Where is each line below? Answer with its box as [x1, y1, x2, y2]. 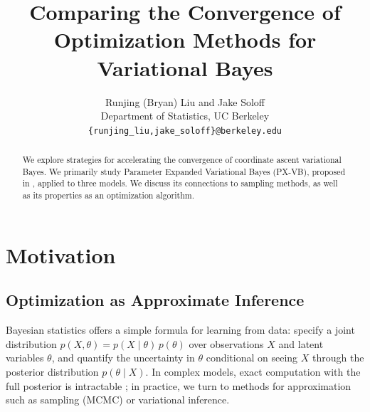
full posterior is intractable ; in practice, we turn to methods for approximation [6, 378, 351, 393]
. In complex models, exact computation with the [145, 364, 361, 379]
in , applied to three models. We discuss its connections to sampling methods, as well [22, 177, 338, 189]
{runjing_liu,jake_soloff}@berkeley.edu [88, 125, 282, 136]
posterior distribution [6, 364, 99, 379]
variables [6, 350, 44, 365]
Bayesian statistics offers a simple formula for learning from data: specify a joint [6, 322, 355, 337]
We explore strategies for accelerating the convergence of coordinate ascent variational [22, 154, 342, 166]
